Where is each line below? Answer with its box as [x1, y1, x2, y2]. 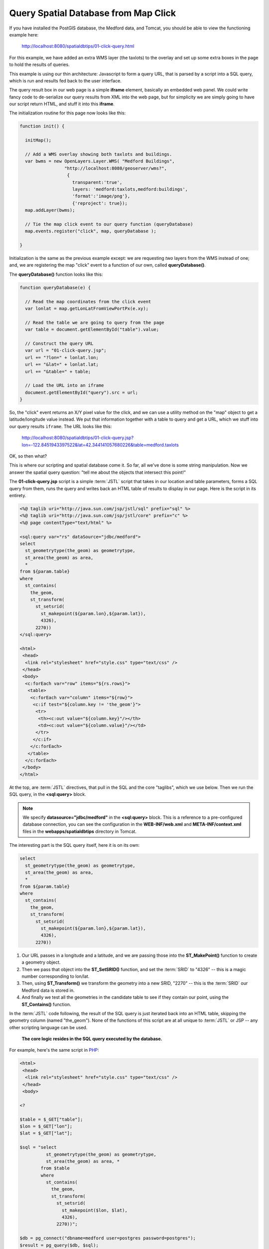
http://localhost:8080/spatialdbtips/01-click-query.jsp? [21, 435, 134, 441]
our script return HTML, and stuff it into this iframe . [9, 101, 115, 107]
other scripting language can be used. [9, 1024, 88, 1030]
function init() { [19, 123, 65, 129]
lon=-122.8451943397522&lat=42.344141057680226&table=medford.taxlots [21, 442, 179, 448]
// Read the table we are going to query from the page [25, 320, 164, 325]
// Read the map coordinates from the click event [25, 299, 151, 304]
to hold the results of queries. [9, 61, 70, 67]
